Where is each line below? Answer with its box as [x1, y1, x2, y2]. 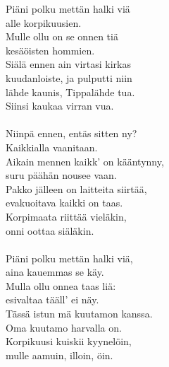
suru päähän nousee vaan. [6, 168, 117, 182]
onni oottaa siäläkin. [6, 223, 94, 238]
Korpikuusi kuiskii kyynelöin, [6, 334, 132, 349]
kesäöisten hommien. [6, 42, 95, 57]
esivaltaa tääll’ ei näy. [6, 292, 99, 307]
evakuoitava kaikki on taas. [6, 195, 123, 210]
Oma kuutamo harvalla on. [6, 320, 122, 334]
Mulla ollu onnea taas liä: [6, 278, 116, 293]
